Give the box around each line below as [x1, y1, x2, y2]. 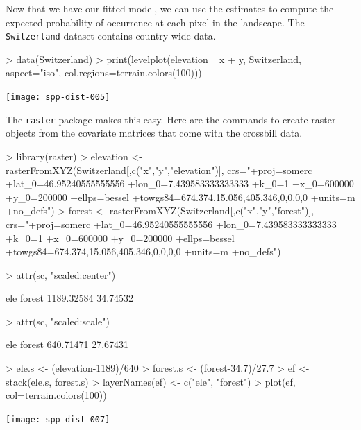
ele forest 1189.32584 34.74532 [6, 291, 134, 305]
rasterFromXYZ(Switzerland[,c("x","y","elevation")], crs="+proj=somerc [6, 162, 312, 177]
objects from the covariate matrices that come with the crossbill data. [6, 126, 303, 140]
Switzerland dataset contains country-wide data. [6, 28, 216, 43]
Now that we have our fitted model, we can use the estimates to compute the [6, 1, 334, 15]
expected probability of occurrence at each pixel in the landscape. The [6, 15, 305, 29]
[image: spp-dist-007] [6, 414, 110, 424]
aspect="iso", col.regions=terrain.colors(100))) [6, 65, 202, 80]
